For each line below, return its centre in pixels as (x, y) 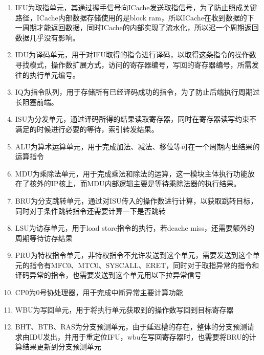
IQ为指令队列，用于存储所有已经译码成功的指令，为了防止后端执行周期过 (137, 92)
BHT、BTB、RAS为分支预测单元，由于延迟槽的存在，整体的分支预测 (131, 327)
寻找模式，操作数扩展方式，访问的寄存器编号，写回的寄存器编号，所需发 (137, 64)
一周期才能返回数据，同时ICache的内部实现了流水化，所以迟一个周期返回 (137, 27)
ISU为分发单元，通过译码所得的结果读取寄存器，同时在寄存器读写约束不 (136, 119)
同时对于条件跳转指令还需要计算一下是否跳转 (90, 210)
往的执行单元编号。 (47, 74)
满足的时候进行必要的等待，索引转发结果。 (87, 129)
